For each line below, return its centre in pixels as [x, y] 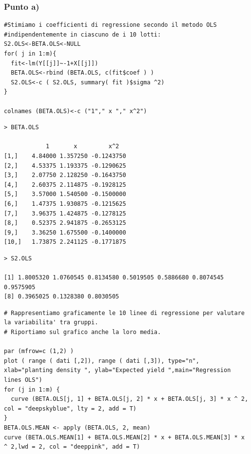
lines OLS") [23, 380]
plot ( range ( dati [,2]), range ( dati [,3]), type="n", [102, 361]
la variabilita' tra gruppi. [51, 323]
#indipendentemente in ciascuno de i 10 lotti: [83, 34]
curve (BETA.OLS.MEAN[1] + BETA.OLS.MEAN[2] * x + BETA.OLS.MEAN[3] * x [124, 437]
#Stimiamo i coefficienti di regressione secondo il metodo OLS [110, 25]
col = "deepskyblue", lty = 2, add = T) [70, 408]
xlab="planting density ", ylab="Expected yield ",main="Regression [117, 370]
